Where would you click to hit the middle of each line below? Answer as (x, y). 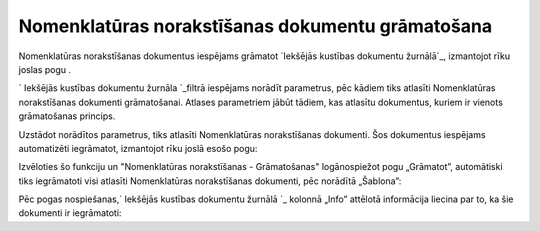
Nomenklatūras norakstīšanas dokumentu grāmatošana (255, 26)
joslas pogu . (45, 69)
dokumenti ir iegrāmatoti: (70, 213)
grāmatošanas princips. (67, 116)
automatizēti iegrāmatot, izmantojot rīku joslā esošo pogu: (138, 148)
